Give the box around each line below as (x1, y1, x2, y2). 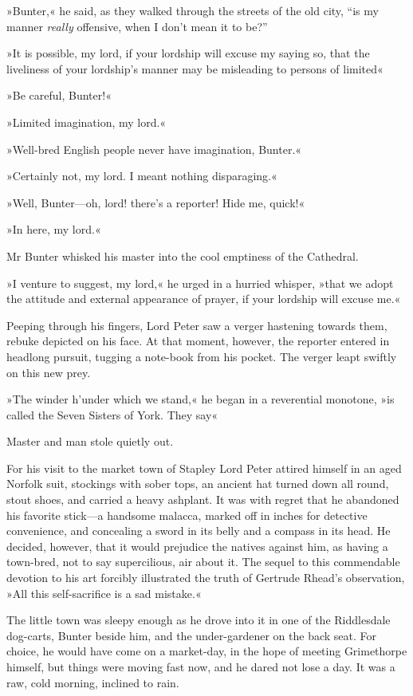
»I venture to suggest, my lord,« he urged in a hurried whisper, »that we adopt (6, 274, 394, 291)
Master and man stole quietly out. (6, 433, 174, 450)
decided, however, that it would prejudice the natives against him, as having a (6, 537, 388, 554)
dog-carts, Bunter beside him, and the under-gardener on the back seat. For (6, 627, 377, 643)
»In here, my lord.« (6, 221, 101, 238)
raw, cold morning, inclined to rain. (6, 674, 179, 690)
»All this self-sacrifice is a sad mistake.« (6, 584, 202, 601)
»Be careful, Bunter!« (6, 87, 112, 104)
